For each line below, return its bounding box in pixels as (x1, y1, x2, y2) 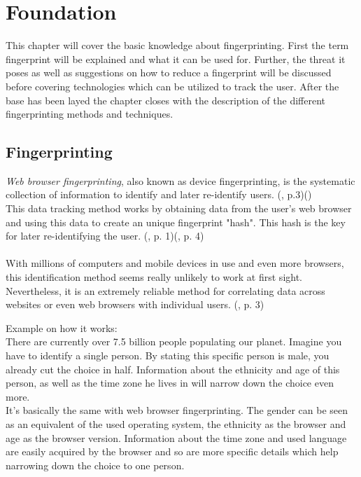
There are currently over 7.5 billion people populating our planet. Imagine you (6, 334, 342, 349)
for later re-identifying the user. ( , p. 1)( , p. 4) (6, 228, 204, 243)
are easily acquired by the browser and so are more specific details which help (6, 444, 339, 459)
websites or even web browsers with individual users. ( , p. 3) (6, 297, 264, 312)
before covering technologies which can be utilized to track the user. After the (6, 78, 339, 93)
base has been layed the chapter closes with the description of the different (6, 92, 326, 107)
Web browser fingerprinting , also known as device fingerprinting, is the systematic (6, 173, 355, 188)
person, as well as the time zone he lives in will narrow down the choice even (6, 375, 334, 390)
